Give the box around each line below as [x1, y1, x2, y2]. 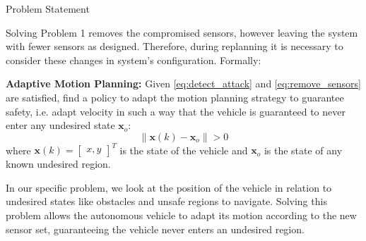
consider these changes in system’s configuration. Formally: [6, 52, 261, 67]
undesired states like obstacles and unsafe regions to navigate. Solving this [6, 194, 327, 209]
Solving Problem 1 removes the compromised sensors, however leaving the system [6, 25, 358, 39]
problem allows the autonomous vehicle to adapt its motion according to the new [6, 208, 357, 223]
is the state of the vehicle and [119, 142, 248, 157]
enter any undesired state [6, 118, 115, 132]
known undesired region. [6, 156, 111, 171]
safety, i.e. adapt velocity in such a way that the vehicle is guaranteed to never [6, 104, 346, 118]
